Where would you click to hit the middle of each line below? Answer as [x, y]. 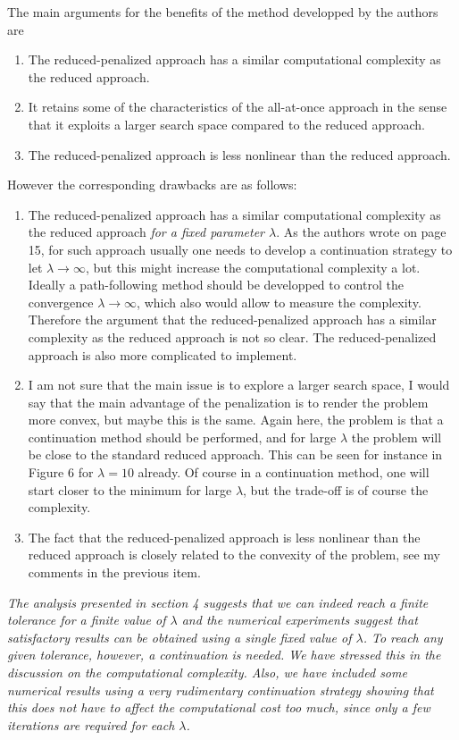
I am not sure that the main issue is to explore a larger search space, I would [239, 385]
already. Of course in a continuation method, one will [284, 472]
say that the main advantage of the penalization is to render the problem [228, 402]
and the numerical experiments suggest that [300, 620]
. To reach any [403, 637]
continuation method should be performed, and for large [182, 437]
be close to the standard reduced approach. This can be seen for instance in [235, 454]
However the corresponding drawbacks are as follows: [152, 185]
